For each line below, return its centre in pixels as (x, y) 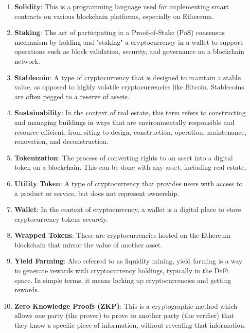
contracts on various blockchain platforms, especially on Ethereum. (114, 16)
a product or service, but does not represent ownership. (97, 193)
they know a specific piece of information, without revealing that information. (130, 325)
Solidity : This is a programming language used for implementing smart (122, 6)
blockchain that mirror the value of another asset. (88, 244)
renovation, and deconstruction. (61, 141)
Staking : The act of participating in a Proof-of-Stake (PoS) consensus (119, 32)
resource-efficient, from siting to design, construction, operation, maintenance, (130, 131)
